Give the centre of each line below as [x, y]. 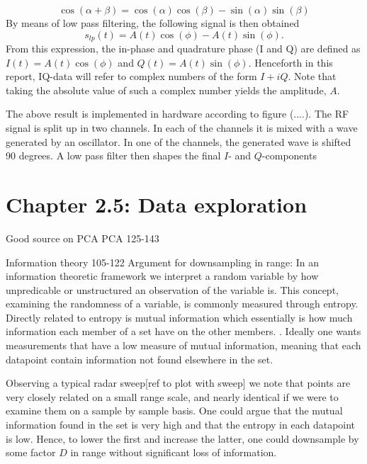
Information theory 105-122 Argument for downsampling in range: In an [163, 262]
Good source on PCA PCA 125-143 [83, 238]
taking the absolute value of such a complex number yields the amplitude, [166, 90]
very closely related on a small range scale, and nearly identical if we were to [172, 396]
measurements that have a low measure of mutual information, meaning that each [183, 345]
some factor [31, 452]
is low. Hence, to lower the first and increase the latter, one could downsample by [182, 438]
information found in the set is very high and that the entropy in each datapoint [181, 425]
